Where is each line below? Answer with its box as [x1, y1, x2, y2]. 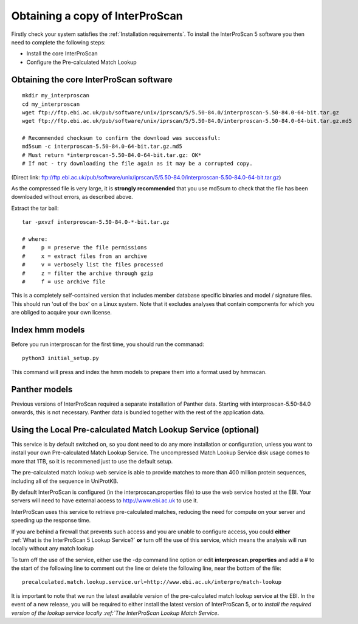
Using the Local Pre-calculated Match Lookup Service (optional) [11, 425, 260, 435]
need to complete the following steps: [11, 38, 106, 46]
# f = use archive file [22, 278, 106, 285]
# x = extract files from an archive [22, 252, 147, 260]
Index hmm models [11, 324, 85, 335]
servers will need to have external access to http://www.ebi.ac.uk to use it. [11, 497, 199, 504]
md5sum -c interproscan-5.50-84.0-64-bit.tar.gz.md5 [22, 143, 182, 150]
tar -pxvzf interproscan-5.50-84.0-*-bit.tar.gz [22, 219, 170, 226]
